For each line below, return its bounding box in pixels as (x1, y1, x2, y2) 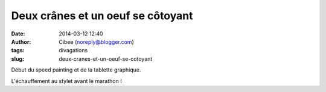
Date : (11, 30, 25, 37)
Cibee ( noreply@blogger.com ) (59, 38, 134, 45)
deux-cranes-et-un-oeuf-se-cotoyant (59, 55, 153, 63)
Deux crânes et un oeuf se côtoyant (11, 9, 193, 22)
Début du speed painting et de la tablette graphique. (11, 66, 141, 73)
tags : (11, 47, 25, 54)
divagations (59, 47, 88, 54)
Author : (11, 38, 31, 45)
